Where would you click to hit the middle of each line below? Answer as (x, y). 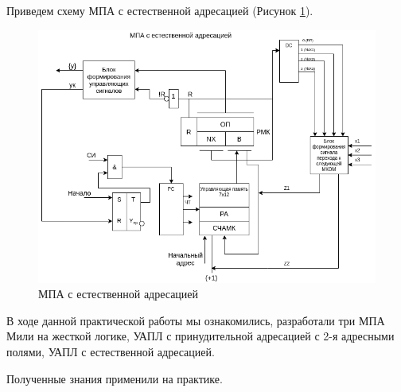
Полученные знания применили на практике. (115, 378)
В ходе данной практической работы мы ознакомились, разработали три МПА (196, 320)
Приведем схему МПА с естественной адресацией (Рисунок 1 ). (160, 10)
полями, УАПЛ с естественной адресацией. (111, 351)
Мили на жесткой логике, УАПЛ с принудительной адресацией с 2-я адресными (200, 336)
